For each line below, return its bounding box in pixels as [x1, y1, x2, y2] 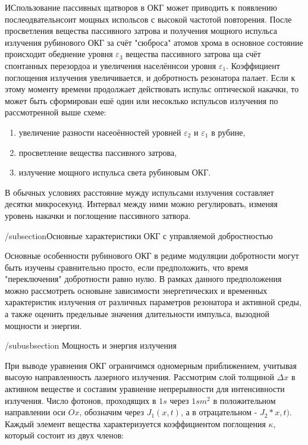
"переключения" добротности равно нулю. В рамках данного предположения [5, 272, 282, 285]
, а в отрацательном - [180, 406, 257, 418]
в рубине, [211, 126, 246, 138]
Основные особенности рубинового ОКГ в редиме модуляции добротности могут [5, 249, 299, 262]
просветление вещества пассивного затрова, [18, 146, 177, 158]
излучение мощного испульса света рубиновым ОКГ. [18, 166, 211, 178]
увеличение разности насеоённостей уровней [18, 126, 181, 138]
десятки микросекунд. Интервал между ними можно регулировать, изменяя [5, 198, 278, 210]
